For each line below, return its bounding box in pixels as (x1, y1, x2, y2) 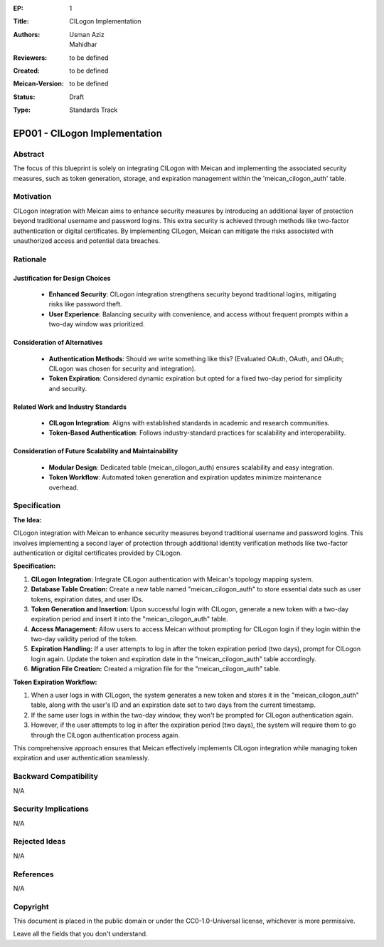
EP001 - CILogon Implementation (13, 127, 163, 139)
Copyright (13, 901, 49, 911)
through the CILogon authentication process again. (31, 730, 181, 739)
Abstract (13, 149, 45, 159)
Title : (13, 17, 30, 26)
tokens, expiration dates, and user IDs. (31, 595, 144, 604)
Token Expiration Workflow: (13, 678, 97, 686)
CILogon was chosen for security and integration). (48, 364, 196, 373)
